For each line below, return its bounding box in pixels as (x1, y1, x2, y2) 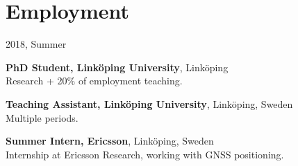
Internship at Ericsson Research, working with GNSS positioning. (6, 147, 284, 161)
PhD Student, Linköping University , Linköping (6, 59, 229, 74)
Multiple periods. (6, 110, 78, 124)
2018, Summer (6, 37, 67, 51)
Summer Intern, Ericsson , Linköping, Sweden (6, 133, 214, 148)
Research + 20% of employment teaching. (6, 73, 183, 88)
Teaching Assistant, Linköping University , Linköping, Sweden (6, 96, 293, 111)
